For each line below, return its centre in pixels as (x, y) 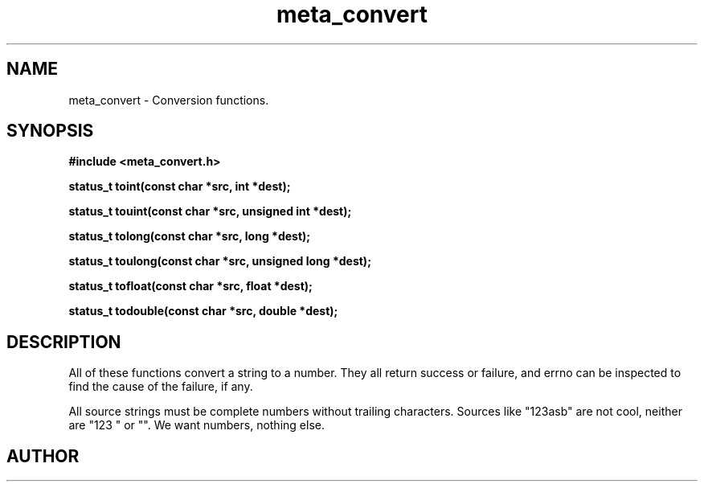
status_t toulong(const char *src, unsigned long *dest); (220, 261)
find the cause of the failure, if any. (161, 387)
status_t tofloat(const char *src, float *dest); (190, 286)
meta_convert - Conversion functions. (169, 100)
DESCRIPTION (64, 342)
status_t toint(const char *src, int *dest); (180, 187)
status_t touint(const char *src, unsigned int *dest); (210, 211)
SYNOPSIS (50, 131)
